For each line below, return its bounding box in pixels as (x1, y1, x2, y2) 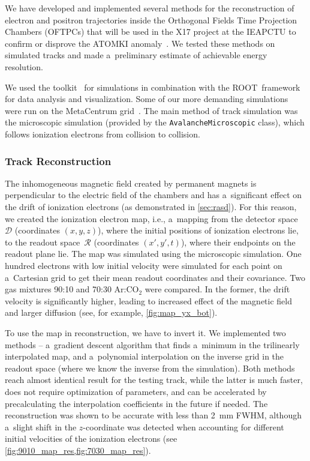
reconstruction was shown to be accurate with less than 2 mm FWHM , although (5, 409, 302, 421)
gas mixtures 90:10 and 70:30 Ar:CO (5, 283, 139, 295)
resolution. (5, 60, 43, 73)
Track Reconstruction (5, 153, 112, 168)
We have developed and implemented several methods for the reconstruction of (5, 2, 294, 14)
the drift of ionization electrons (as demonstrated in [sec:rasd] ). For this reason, (5, 200, 297, 212)
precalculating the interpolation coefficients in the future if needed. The (5, 397, 268, 409)
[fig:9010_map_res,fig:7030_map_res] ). (5, 444, 151, 456)
